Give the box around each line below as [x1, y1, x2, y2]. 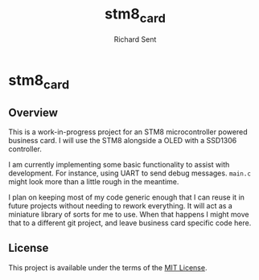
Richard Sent [113, 34, 157, 44]
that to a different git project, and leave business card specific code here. [8, 218, 252, 228]
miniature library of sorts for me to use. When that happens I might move [8, 209, 249, 219]
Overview [8, 105, 59, 119]
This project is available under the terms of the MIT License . [8, 262, 208, 272]
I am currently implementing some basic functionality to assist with [8, 159, 230, 169]
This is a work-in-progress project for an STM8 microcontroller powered [8, 126, 248, 137]
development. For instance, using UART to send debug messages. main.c [8, 168, 252, 178]
